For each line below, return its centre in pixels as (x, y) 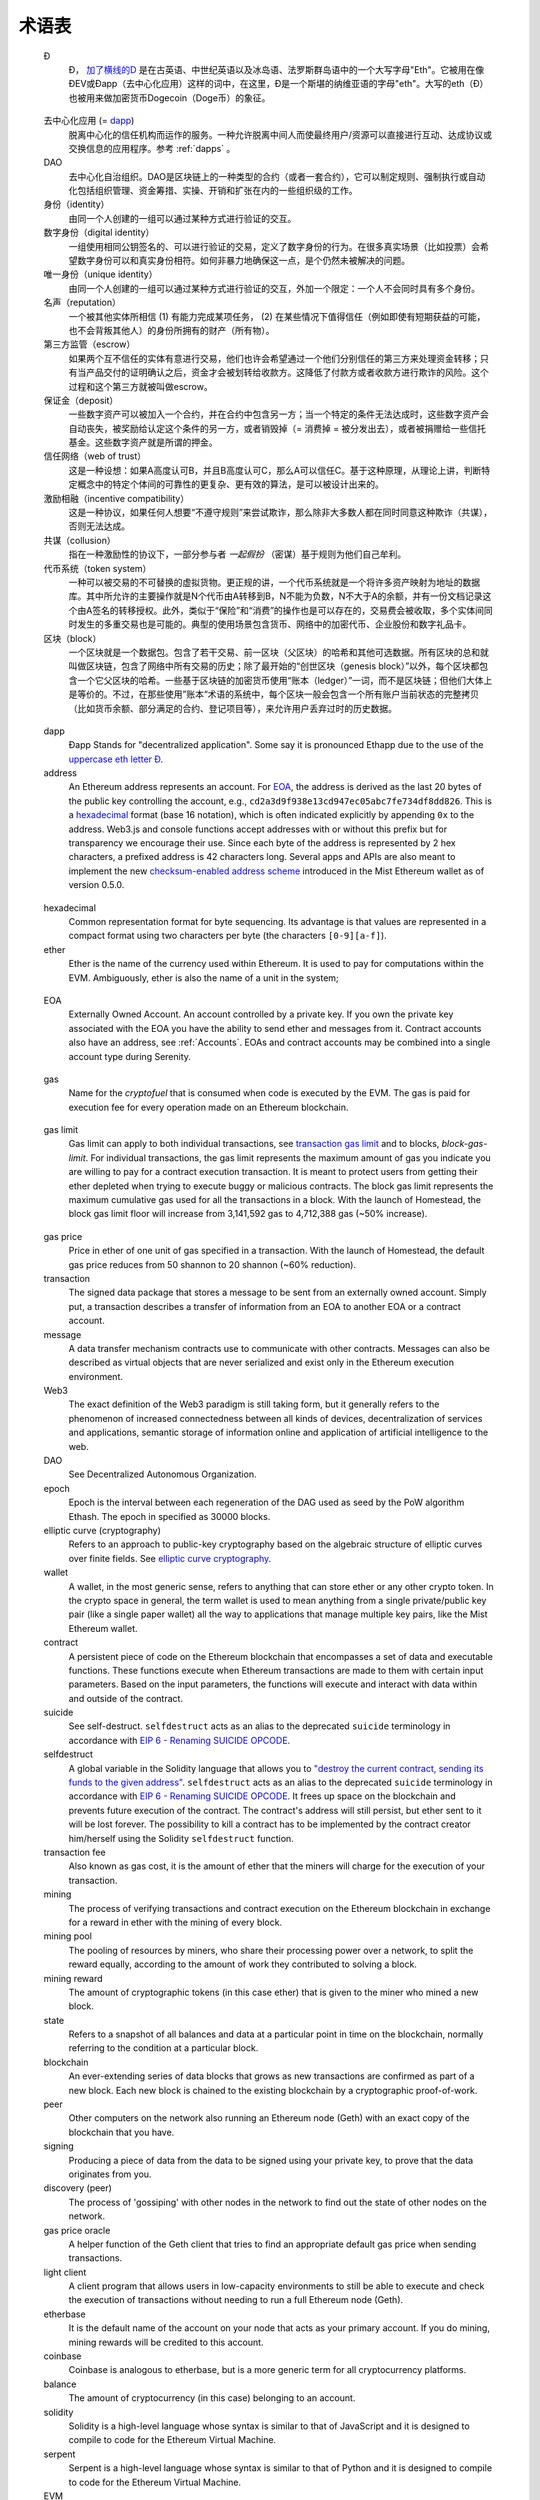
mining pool (67, 1936)
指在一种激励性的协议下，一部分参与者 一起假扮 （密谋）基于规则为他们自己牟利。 (237, 554)
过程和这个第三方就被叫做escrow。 (141, 386)
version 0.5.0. (96, 885)
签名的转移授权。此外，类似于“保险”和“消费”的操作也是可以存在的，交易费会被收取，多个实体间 (288, 610)
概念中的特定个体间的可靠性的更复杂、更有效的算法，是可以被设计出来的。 (230, 484)
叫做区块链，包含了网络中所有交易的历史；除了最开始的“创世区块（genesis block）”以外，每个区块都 (274, 666)
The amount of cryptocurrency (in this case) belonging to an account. (212, 2398)
